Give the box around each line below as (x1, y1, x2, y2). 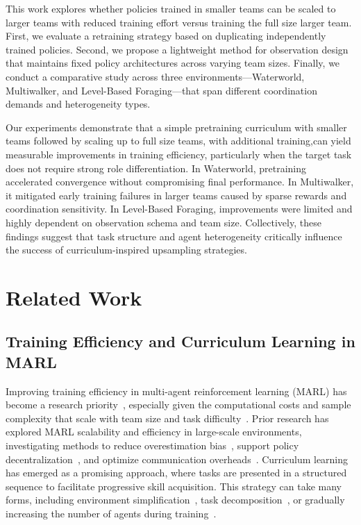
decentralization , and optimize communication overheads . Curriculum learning (6, 451, 349, 466)
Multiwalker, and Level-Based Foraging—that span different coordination (6, 83, 317, 97)
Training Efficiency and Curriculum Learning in (6, 331, 355, 352)
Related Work (6, 283, 142, 311)
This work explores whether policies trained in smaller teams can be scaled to (6, 1, 336, 15)
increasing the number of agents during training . (6, 506, 217, 520)
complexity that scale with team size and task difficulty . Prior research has (6, 410, 329, 425)
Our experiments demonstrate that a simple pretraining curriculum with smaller (6, 119, 347, 134)
